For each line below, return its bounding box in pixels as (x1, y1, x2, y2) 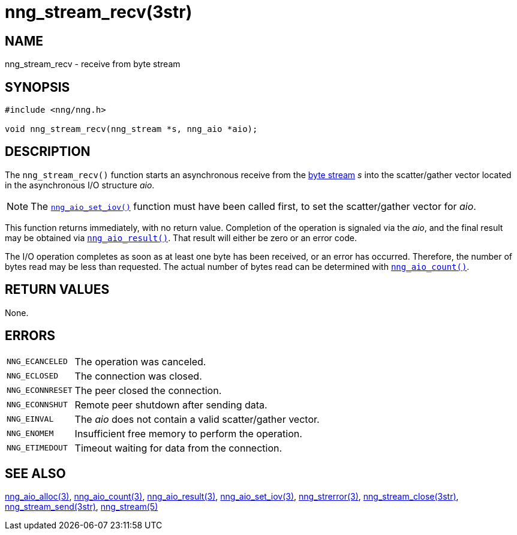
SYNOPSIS (5, 79, 70, 95)
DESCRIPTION (5, 144, 91, 160)
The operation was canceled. (74, 355, 206, 368)
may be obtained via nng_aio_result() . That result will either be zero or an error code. (5, 232, 357, 243)
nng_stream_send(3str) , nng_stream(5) (5, 501, 158, 512)
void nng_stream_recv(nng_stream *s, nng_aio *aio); (5, 124, 258, 134)
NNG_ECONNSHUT (7, 400, 68, 410)
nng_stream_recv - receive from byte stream (5, 59, 181, 70)
